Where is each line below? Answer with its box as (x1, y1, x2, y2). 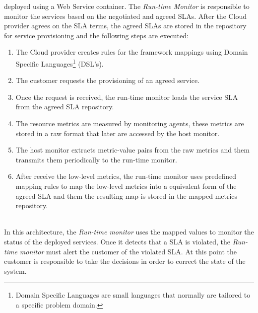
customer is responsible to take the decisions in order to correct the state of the (4, 256, 246, 266)
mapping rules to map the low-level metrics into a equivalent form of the (15, 180, 237, 191)
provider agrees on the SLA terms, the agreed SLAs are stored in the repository (4, 20, 247, 31)
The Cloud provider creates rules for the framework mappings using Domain (15, 47, 248, 57)
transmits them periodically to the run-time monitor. (15, 154, 177, 164)
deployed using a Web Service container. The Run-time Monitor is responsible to (4, 1, 250, 11)
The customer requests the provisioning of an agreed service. (15, 75, 200, 85)
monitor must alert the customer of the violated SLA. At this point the (19, 246, 237, 256)
